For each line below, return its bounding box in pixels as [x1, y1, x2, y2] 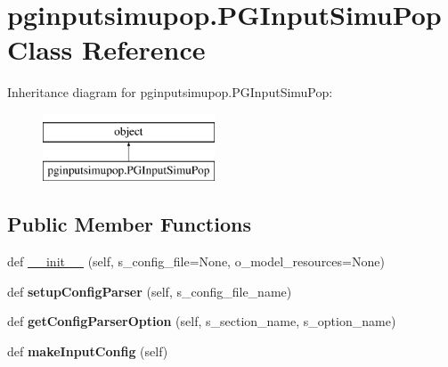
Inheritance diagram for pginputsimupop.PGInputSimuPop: [7, 83, 333, 102]
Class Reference [7, 31, 206, 68]
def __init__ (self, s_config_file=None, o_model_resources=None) [7, 252, 385, 271]
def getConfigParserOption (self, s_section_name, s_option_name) [7, 312, 396, 330]
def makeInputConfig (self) [7, 342, 168, 361]
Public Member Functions [7, 210, 251, 238]
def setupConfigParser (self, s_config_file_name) [7, 281, 292, 300]
